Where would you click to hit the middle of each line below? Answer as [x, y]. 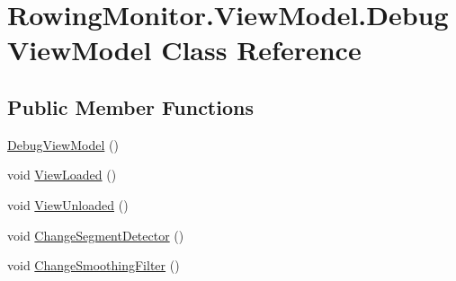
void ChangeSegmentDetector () [96, 235]
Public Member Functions [130, 106]
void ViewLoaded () [62, 175]
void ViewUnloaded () [68, 204]
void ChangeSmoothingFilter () [94, 265]
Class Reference [261, 50]
